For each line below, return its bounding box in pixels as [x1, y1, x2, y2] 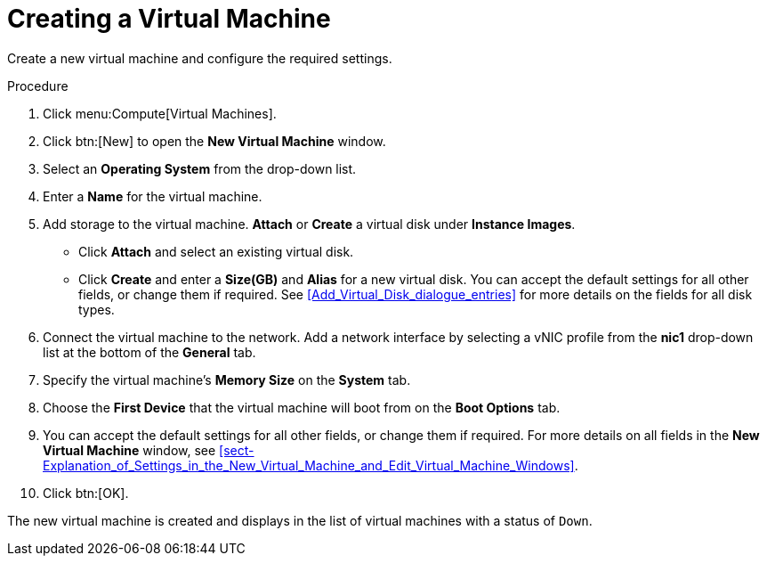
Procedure [7, 78, 69, 94]
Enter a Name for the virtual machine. [43, 188, 262, 204]
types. [78, 301, 115, 317]
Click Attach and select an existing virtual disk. [78, 243, 354, 259]
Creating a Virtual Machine [7, 4, 331, 34]
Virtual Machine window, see [43, 442, 216, 458]
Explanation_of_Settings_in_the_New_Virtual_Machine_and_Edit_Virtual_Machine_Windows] [43, 457, 575, 473]
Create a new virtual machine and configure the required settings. [7, 50, 392, 66]
